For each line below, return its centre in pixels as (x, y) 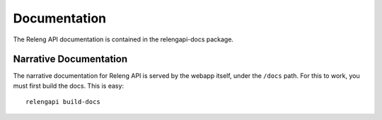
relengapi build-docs (63, 102)
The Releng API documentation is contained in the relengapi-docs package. (123, 39)
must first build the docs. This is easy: (68, 86)
